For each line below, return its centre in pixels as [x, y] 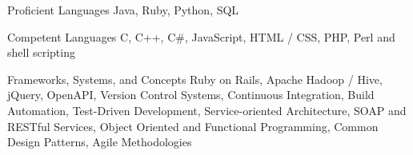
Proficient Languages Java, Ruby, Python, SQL [123, 10]
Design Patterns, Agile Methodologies [100, 142]
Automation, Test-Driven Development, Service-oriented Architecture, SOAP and [207, 110]
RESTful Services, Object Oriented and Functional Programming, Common [193, 126]
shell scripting [41, 52]
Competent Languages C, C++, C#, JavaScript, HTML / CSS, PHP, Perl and [201, 36]
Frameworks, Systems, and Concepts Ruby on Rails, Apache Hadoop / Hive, [195, 79]
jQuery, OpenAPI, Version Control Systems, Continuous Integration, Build [191, 95]
